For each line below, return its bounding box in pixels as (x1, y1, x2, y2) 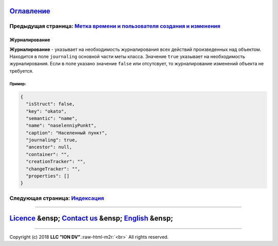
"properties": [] (26, 173, 69, 179)
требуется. (9, 67, 33, 74)
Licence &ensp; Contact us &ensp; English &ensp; (9, 214, 173, 223)
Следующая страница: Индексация (9, 195, 105, 202)
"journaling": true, (26, 137, 78, 143)
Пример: (9, 81, 26, 86)
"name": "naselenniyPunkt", (26, 122, 97, 129)
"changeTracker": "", (26, 166, 81, 172)
